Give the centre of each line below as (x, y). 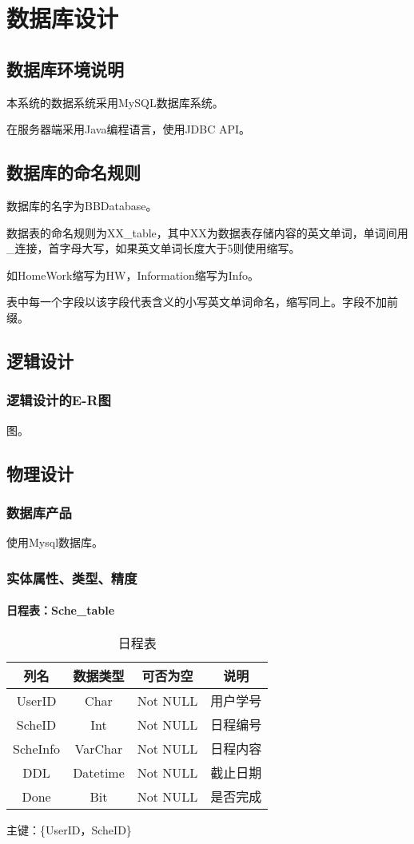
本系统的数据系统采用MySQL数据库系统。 (115, 102)
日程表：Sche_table (61, 610)
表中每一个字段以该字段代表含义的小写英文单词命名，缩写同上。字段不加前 (202, 302)
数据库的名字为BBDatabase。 (82, 205)
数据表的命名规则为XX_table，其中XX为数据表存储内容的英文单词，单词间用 (207, 232)
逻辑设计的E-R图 (59, 400)
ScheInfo (37, 748)
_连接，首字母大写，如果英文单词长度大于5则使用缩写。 (153, 248)
